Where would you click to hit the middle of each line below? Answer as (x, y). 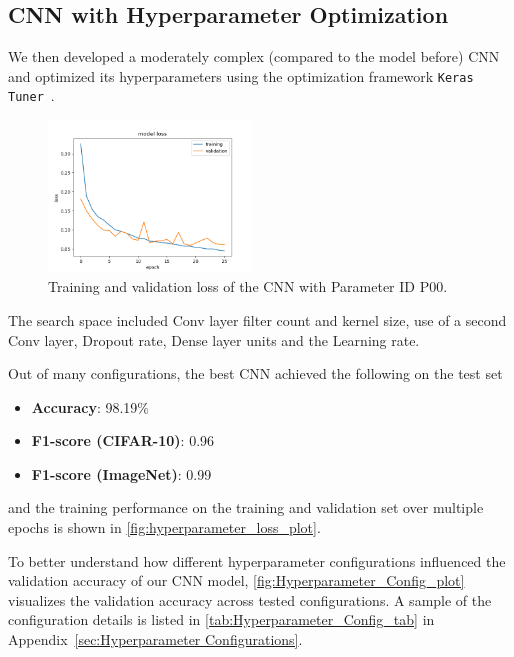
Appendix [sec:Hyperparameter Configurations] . (155, 639)
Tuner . (31, 95)
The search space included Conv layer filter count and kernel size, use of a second (257, 319)
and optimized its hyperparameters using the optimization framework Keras (241, 75)
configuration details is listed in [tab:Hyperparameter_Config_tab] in (221, 619)
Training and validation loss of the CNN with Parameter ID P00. (248, 286)
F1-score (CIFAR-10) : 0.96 (123, 440)
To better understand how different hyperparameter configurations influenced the (257, 560)
